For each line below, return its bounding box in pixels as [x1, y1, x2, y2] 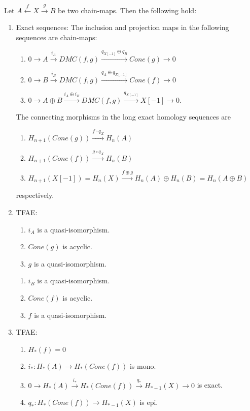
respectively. [16, 190, 54, 200]
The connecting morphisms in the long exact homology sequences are [16, 111, 231, 122]
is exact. [197, 379, 223, 390]
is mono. [129, 360, 156, 371]
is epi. [139, 397, 158, 407]
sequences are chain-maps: [16, 32, 97, 42]
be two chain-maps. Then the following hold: [57, 5, 197, 15]
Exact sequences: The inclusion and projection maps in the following [16, 22, 229, 33]
